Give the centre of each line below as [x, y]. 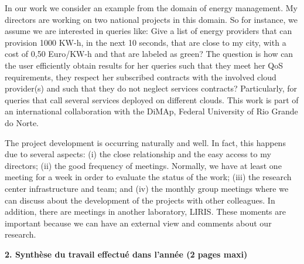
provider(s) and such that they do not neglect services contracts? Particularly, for [151, 88]
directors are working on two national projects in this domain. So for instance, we [151, 19]
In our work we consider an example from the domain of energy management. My [151, 8]
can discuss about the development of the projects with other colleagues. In [140, 200]
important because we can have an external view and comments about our [138, 223]
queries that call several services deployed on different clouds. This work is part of [152, 99]
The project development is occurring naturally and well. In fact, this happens [145, 142]
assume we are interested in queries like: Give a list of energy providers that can [148, 31]
